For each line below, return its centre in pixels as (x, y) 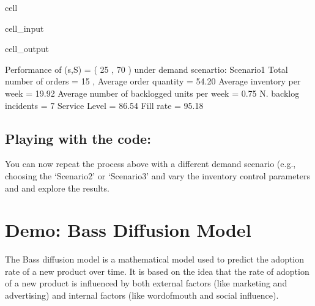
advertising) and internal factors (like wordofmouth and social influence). (142, 295)
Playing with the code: (78, 138)
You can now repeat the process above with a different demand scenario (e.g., (150, 164)
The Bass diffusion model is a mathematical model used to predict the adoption (155, 259)
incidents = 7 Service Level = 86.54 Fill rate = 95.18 (104, 105)
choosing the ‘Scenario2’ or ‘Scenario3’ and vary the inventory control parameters (158, 175)
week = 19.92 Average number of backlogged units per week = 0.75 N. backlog (152, 93)
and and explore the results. (57, 188)
